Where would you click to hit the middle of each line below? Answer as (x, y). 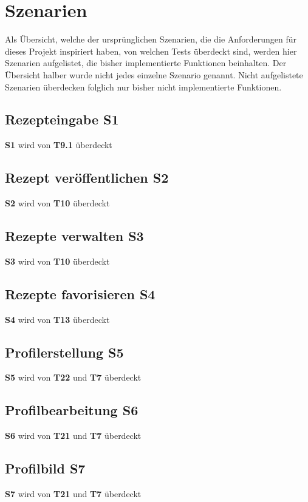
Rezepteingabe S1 (62, 119)
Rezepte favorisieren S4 (80, 293)
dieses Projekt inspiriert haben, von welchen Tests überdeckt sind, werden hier (151, 51)
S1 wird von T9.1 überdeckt (59, 145)
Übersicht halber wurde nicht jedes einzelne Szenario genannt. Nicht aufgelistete (154, 74)
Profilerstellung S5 (64, 352)
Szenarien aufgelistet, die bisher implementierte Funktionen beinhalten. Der (146, 63)
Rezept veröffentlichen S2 (87, 178)
